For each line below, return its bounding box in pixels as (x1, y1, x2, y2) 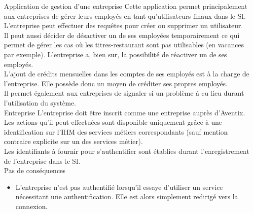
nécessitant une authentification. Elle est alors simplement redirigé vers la (15, 191, 238, 202)
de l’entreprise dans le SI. (4, 155, 81, 166)
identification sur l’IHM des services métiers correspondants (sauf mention (4, 126, 228, 137)
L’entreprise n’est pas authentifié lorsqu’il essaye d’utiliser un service (15, 181, 223, 192)
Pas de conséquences (4, 165, 66, 176)
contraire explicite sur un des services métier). (4, 136, 143, 146)
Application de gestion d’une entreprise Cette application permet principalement (4, 1, 248, 11)
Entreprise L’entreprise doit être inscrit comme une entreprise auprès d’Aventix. (4, 107, 245, 117)
